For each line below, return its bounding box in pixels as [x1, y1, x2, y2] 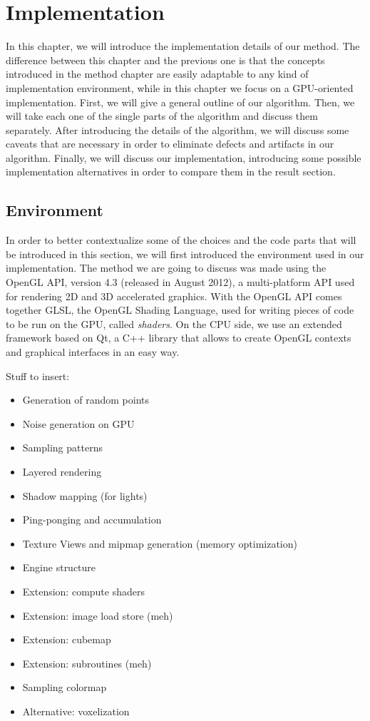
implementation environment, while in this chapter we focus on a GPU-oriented [6, 80, 354, 95]
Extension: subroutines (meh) [22, 655, 152, 670]
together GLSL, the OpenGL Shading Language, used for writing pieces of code [6, 302, 354, 317]
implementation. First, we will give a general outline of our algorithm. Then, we [6, 94, 355, 109]
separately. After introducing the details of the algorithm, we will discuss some [6, 122, 349, 137]
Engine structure [22, 560, 96, 575]
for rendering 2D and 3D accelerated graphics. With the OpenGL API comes [6, 288, 342, 303]
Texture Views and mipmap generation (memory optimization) [22, 536, 297, 551]
